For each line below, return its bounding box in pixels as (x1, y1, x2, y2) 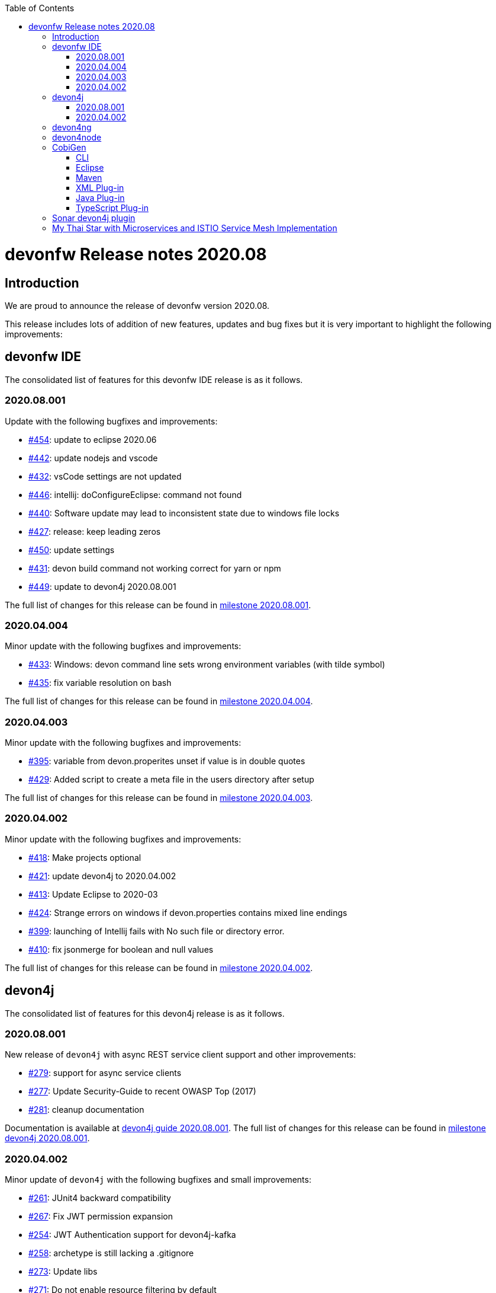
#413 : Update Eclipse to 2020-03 (28, 889, 158, 899)
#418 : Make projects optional (28, 852, 141, 863)
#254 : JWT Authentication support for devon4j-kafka (28, 1230, 236, 1240)
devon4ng (52, 122, 92, 132)
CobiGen (52, 142, 86, 152)
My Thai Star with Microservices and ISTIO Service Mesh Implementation (52, 223, 337, 233)
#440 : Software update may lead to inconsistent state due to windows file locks (28, 507, 340, 518)
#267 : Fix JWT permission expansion (28, 1211, 173, 1222)
